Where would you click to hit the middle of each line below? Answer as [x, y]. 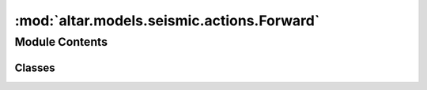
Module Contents [61, 42]
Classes [35, 67]
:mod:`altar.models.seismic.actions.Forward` [167, 21]
